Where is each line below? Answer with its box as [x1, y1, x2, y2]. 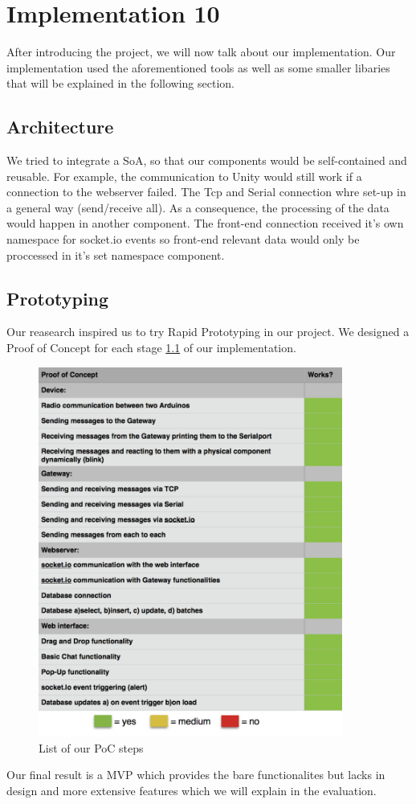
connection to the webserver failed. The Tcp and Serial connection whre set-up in [6, 183, 406, 200]
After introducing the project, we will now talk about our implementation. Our [6, 43, 396, 60]
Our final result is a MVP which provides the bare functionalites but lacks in [6, 766, 385, 783]
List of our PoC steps [39, 739, 144, 756]
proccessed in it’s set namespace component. [6, 246, 225, 263]
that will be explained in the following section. [6, 75, 235, 92]
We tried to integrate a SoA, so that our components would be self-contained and [6, 152, 407, 169]
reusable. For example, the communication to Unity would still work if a [6, 167, 362, 184]
